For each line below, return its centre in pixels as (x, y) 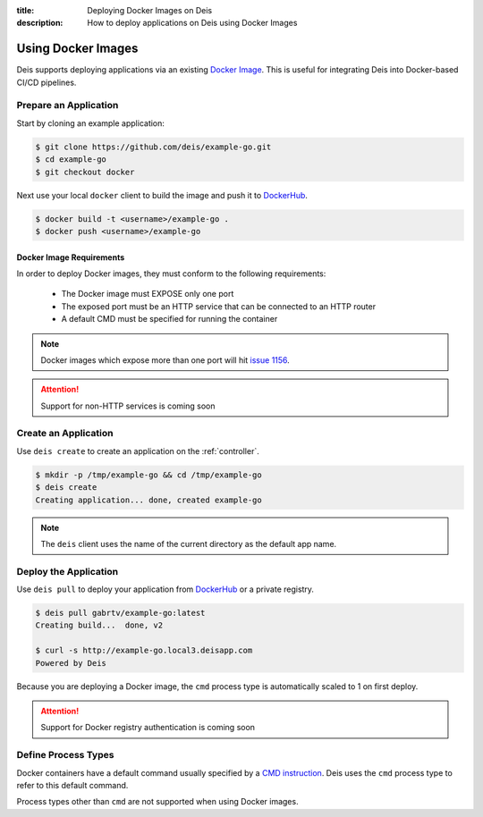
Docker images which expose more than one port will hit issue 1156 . (165, 360)
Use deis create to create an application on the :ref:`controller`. (138, 451)
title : (25, 10)
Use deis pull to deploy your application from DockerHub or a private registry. (165, 589)
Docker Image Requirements (71, 257)
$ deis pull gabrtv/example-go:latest (120, 613)
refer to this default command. (72, 785)
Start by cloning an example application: (91, 123)
